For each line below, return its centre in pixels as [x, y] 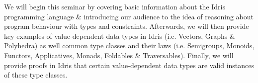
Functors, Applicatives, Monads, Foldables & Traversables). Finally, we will [119, 55]
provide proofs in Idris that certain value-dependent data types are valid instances [129, 65]
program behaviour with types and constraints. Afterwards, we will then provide [127, 26]
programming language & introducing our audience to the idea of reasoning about [129, 16]
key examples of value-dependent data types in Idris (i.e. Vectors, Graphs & [120, 36]
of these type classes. [36, 75]
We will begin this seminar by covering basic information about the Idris [115, 6]
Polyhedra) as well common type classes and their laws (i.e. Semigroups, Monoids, [129, 45]
